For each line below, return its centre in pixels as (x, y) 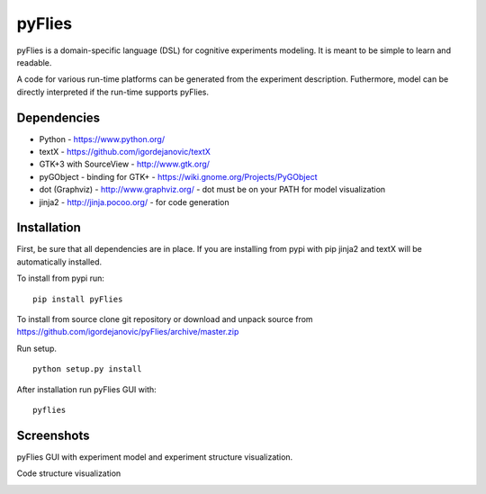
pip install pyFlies (78, 299)
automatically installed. (59, 262)
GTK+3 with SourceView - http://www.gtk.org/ (125, 164)
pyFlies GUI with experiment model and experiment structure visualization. (155, 457)
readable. (34, 62)
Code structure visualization (69, 473)
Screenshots (53, 435)
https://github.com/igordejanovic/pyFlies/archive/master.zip (128, 332)
